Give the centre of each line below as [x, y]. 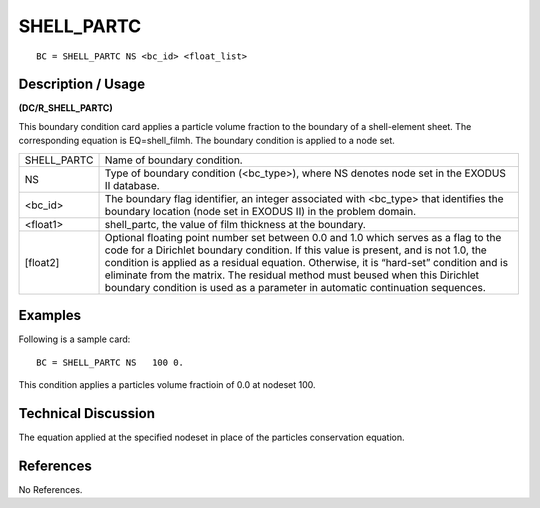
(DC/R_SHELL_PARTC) [66, 108]
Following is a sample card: [74, 339]
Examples [50, 315]
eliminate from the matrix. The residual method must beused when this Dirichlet [292, 275]
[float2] [42, 262]
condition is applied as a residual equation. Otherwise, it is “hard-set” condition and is [306, 262]
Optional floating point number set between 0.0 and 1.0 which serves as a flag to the [303, 237]
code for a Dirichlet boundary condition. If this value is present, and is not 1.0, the [295, 250]
